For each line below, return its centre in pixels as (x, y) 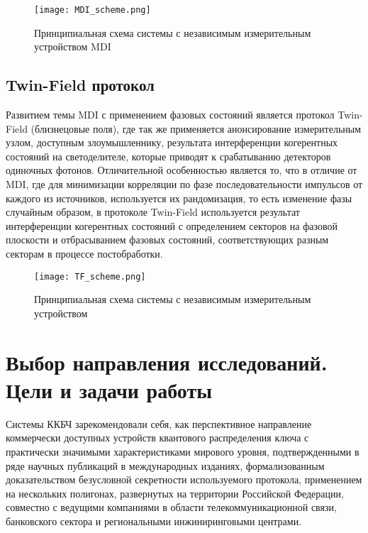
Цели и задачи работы (109, 389)
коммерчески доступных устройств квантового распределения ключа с (157, 438)
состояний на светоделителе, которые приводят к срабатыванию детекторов (168, 156)
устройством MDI (73, 46)
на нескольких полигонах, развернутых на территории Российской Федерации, (175, 493)
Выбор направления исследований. (167, 362)
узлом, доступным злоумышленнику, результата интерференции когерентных (172, 142)
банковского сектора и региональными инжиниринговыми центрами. (154, 521)
